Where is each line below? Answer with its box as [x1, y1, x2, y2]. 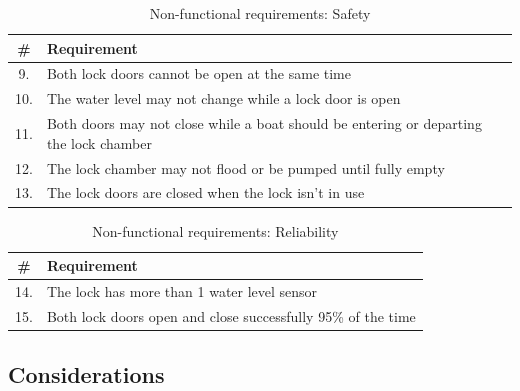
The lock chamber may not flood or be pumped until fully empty [46, 157, 445, 178]
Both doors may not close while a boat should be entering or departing [46, 113, 482, 134]
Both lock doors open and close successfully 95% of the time [46, 305, 416, 326]
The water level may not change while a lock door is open [46, 88, 401, 109]
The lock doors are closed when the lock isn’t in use [46, 182, 365, 203]
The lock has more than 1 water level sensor [46, 280, 318, 301]
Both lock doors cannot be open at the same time [46, 63, 351, 84]
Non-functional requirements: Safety [149, 3, 371, 23]
